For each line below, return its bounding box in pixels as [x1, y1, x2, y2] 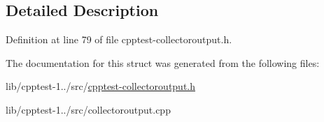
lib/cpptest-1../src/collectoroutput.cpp [6, 102, 171, 116]
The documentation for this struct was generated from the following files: [6, 55, 320, 70]
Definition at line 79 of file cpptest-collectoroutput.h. [6, 32, 232, 47]
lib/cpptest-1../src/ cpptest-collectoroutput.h [6, 79, 196, 93]
